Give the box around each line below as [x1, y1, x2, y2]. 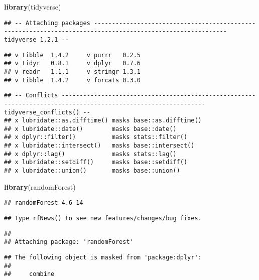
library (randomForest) [4, 181, 76, 192]
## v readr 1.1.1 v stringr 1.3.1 [4, 68, 141, 75]
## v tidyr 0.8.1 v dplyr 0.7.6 [4, 60, 141, 67]
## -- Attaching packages [4, 19, 90, 27]
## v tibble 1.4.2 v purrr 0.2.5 [4, 51, 141, 59]
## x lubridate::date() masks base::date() [4, 125, 177, 132]
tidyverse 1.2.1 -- [4, 36, 69, 43]
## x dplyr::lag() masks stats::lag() [4, 150, 177, 158]
